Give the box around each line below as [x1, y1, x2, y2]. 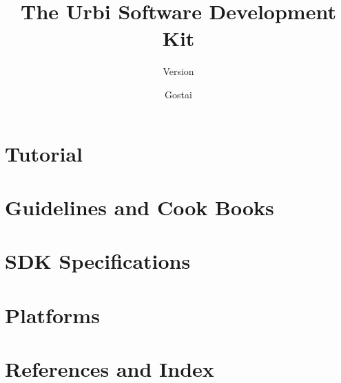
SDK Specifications [5, 247, 191, 275]
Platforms [5, 300, 100, 329]
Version [163, 64, 194, 78]
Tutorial [5, 139, 83, 167]
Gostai [165, 87, 192, 101]
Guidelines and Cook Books [5, 193, 274, 221]
